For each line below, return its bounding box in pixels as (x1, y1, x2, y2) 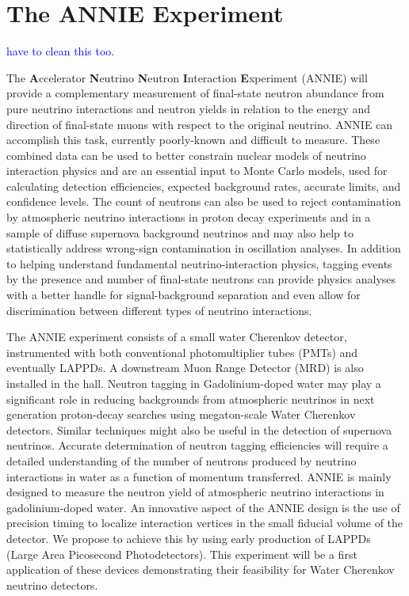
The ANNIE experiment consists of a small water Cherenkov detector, (6, 328, 347, 345)
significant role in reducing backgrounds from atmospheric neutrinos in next (6, 390, 375, 407)
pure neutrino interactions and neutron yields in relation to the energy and (6, 100, 370, 116)
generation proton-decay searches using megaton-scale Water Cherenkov (6, 406, 356, 423)
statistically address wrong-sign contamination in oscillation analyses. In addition (6, 240, 401, 256)
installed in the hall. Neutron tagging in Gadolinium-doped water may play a (6, 375, 381, 391)
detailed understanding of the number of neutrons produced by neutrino (6, 452, 357, 469)
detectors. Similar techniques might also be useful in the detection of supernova (6, 421, 392, 438)
